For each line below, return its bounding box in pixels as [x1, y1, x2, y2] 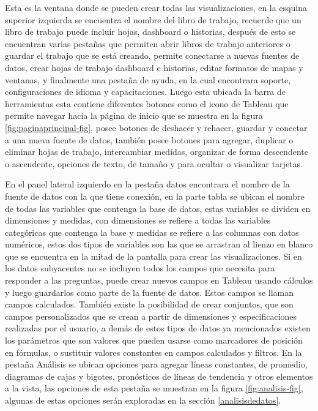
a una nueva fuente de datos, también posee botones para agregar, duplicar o [5, 133, 294, 146]
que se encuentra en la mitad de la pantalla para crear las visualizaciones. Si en [5, 249, 302, 262]
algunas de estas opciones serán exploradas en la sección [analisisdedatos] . [5, 394, 281, 406]
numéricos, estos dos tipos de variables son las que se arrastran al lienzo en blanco [5, 238, 313, 251]
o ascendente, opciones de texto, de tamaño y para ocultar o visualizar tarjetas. [5, 157, 303, 170]
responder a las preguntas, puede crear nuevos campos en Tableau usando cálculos [5, 274, 313, 287]
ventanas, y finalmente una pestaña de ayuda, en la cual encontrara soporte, [5, 73, 291, 86]
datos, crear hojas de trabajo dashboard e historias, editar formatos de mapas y [5, 61, 303, 74]
